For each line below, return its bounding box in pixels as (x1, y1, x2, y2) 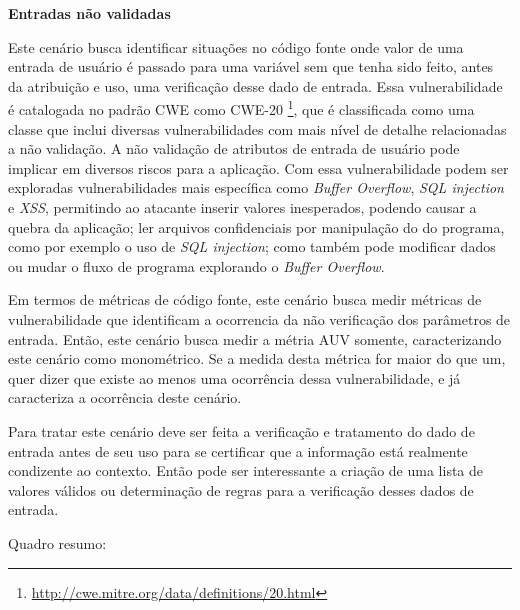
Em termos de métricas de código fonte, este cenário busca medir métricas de (8, 289, 482, 310)
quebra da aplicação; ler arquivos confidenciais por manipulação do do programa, (8, 216, 505, 237)
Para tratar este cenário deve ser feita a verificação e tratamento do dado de (8, 420, 475, 441)
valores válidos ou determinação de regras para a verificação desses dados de (8, 479, 474, 500)
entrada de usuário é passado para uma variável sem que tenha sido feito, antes (8, 56, 494, 77)
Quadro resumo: (8, 532, 107, 553)
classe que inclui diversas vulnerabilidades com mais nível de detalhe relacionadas (8, 118, 507, 139)
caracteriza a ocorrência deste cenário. (8, 387, 242, 408)
